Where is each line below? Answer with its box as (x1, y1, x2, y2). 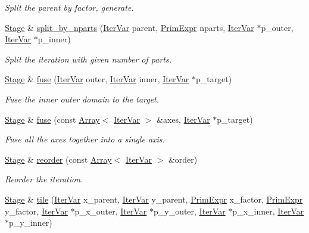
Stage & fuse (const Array (5, 113, 100, 125)
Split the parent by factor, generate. (5, 1, 134, 13)
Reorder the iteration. (5, 173, 83, 185)
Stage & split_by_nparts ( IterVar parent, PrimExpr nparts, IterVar (5, 21, 254, 33)
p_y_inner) (9, 216, 52, 229)
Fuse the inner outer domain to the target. (5, 92, 160, 105)
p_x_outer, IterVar (74, 204, 147, 217)
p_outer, (261, 21, 294, 33)
